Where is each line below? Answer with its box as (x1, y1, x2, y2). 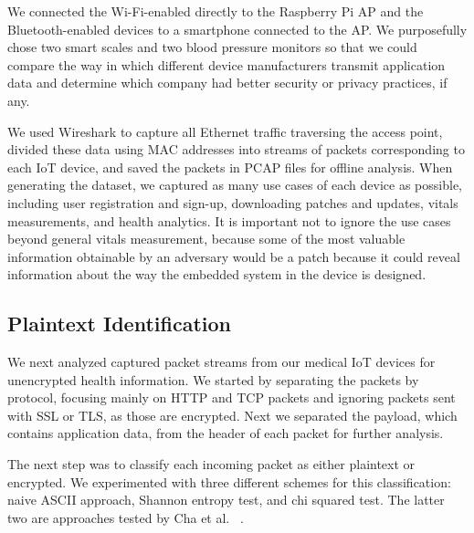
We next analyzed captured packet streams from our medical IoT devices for (7, 352, 436, 371)
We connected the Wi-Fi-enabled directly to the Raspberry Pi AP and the (7, 2, 424, 20)
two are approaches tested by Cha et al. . (7, 507, 244, 527)
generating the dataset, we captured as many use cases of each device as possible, (7, 175, 462, 194)
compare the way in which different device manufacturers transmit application (7, 55, 446, 74)
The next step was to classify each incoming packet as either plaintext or (7, 455, 416, 474)
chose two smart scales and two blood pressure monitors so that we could (7, 37, 417, 57)
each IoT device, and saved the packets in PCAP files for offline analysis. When (7, 157, 453, 176)
